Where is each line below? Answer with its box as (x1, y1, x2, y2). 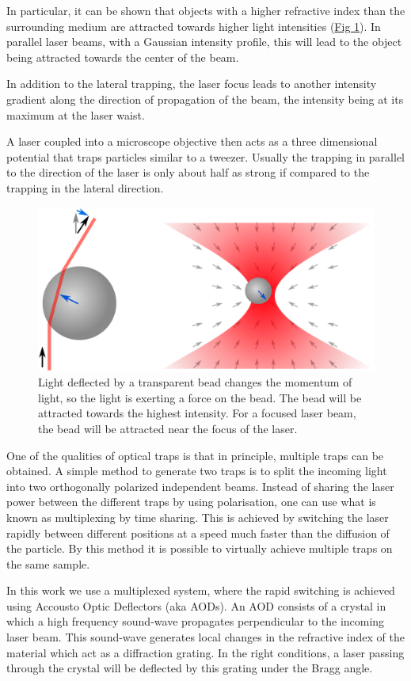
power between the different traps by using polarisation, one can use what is (6, 493, 376, 510)
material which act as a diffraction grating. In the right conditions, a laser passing (6, 644, 405, 660)
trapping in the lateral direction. (6, 179, 164, 196)
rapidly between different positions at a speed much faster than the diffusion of (6, 524, 390, 541)
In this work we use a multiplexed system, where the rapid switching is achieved (6, 582, 395, 599)
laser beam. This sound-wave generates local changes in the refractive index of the (6, 629, 405, 645)
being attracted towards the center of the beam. (6, 48, 239, 65)
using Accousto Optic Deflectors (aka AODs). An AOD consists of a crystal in (6, 597, 386, 614)
